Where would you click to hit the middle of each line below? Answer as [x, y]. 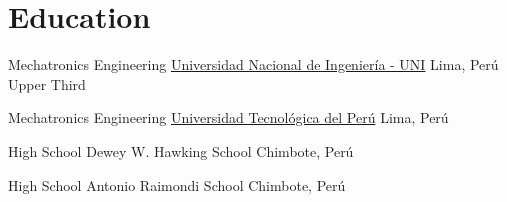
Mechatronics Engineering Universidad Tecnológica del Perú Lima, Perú [228, 117]
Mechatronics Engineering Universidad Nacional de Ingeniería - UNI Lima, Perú [253, 64]
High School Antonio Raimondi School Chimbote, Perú [177, 184]
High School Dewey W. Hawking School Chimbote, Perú [181, 150]
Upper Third [47, 83]
